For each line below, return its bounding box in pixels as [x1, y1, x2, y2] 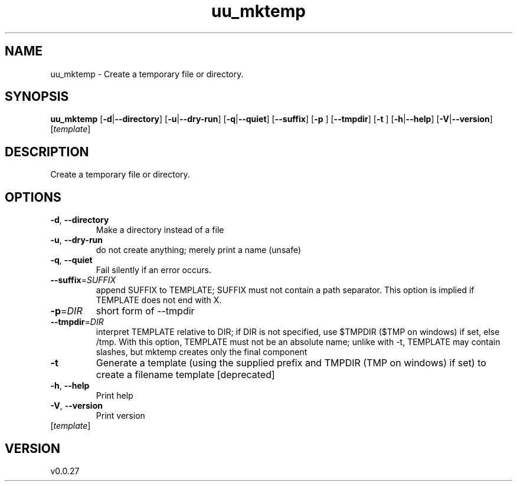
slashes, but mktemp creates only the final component [96, 347, 307, 357]
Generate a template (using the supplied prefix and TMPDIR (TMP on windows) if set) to [96, 357, 486, 369]
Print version [96, 411, 145, 421]
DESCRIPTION [5, 144, 89, 159]
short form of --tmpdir [96, 305, 195, 317]
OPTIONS [5, 189, 61, 205]
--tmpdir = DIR [50, 317, 104, 327]
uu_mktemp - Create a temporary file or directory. [50, 68, 244, 79]
